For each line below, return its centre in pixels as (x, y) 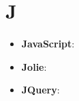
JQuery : (41, 90)
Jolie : (34, 66)
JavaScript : (48, 44)
